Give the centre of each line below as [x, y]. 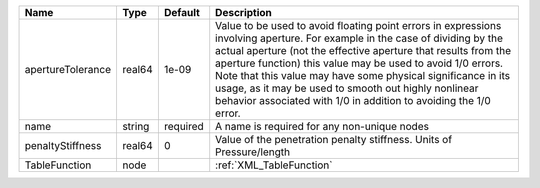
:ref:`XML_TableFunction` [274, 165]
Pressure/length [252, 152]
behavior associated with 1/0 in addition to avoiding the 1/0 [353, 100]
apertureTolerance [68, 69]
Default [181, 12]
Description [243, 12]
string [135, 126]
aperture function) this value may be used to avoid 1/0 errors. [359, 63]
